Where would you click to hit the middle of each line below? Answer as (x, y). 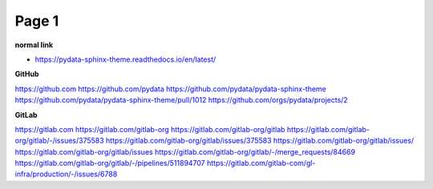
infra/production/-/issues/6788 (66, 174)
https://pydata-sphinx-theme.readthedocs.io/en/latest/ (125, 59)
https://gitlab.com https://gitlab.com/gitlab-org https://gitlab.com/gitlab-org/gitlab (150, 129)
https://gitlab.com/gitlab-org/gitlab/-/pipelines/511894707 (110, 163)
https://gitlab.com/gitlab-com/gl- (261, 163)
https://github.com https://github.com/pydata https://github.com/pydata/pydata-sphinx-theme (170, 89)
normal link (34, 45)
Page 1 (37, 21)
